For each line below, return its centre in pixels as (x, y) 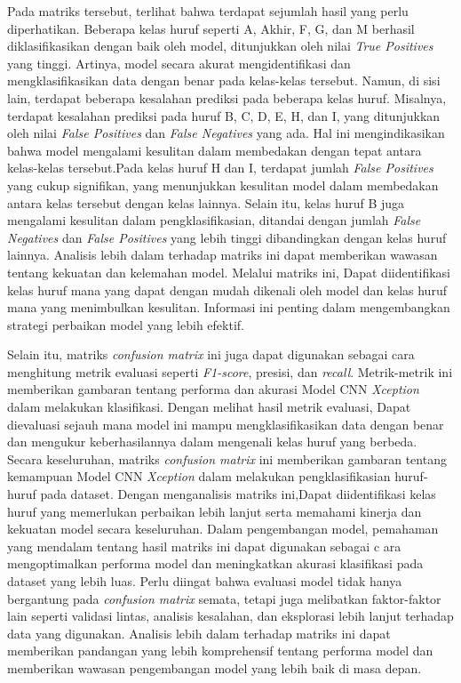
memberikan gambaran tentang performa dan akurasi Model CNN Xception (213, 389)
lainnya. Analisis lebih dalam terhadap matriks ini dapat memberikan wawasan (223, 255)
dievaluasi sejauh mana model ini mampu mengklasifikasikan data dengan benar (226, 424)
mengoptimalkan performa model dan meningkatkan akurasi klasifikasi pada (215, 563)
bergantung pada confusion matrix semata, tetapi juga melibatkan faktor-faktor (224, 598)
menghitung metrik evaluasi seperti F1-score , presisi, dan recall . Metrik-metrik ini (230, 371)
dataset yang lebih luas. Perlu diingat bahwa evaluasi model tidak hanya (205, 581)
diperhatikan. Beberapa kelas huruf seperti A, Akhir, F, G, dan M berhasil (211, 28)
